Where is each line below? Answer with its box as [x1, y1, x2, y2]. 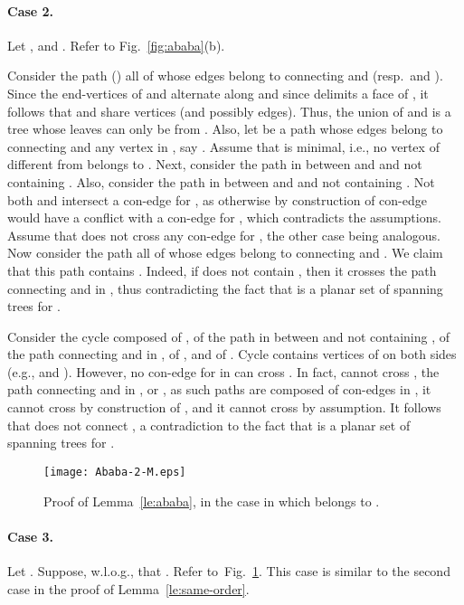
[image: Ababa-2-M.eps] [43, 465, 186, 478]
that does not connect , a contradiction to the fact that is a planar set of [7, 415, 411, 434]
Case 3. [7, 526, 54, 545]
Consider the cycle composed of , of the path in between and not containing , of [7, 326, 450, 345]
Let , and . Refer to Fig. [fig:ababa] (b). [7, 35, 225, 54]
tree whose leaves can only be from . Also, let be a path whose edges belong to [7, 119, 443, 138]
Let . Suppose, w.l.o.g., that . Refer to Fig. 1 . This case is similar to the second [7, 561, 450, 580]
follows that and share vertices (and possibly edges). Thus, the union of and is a [7, 101, 451, 120]
